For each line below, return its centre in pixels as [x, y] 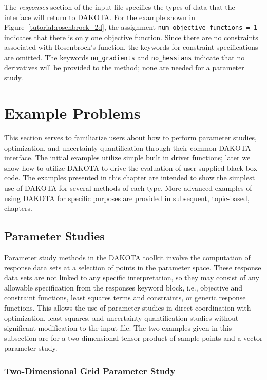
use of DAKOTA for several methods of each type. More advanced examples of [128, 187]
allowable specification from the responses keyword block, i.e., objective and [123, 287]
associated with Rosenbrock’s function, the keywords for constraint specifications [131, 47]
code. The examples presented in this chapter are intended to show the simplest [130, 178]
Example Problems [72, 113]
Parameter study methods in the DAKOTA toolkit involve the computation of [127, 257]
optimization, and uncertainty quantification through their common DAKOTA [128, 147]
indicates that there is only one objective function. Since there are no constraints [131, 37]
